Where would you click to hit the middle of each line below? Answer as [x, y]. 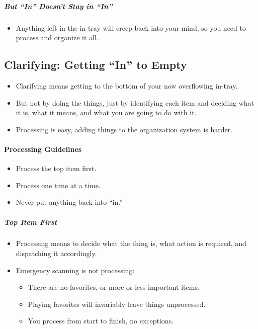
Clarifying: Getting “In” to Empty [96, 65]
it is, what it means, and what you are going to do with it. [106, 112]
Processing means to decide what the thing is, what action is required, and [131, 243]
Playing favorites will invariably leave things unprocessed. [117, 304]
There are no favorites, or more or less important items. [114, 287]
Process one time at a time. [58, 185]
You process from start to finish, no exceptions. [101, 321]
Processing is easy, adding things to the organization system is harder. [124, 129]
